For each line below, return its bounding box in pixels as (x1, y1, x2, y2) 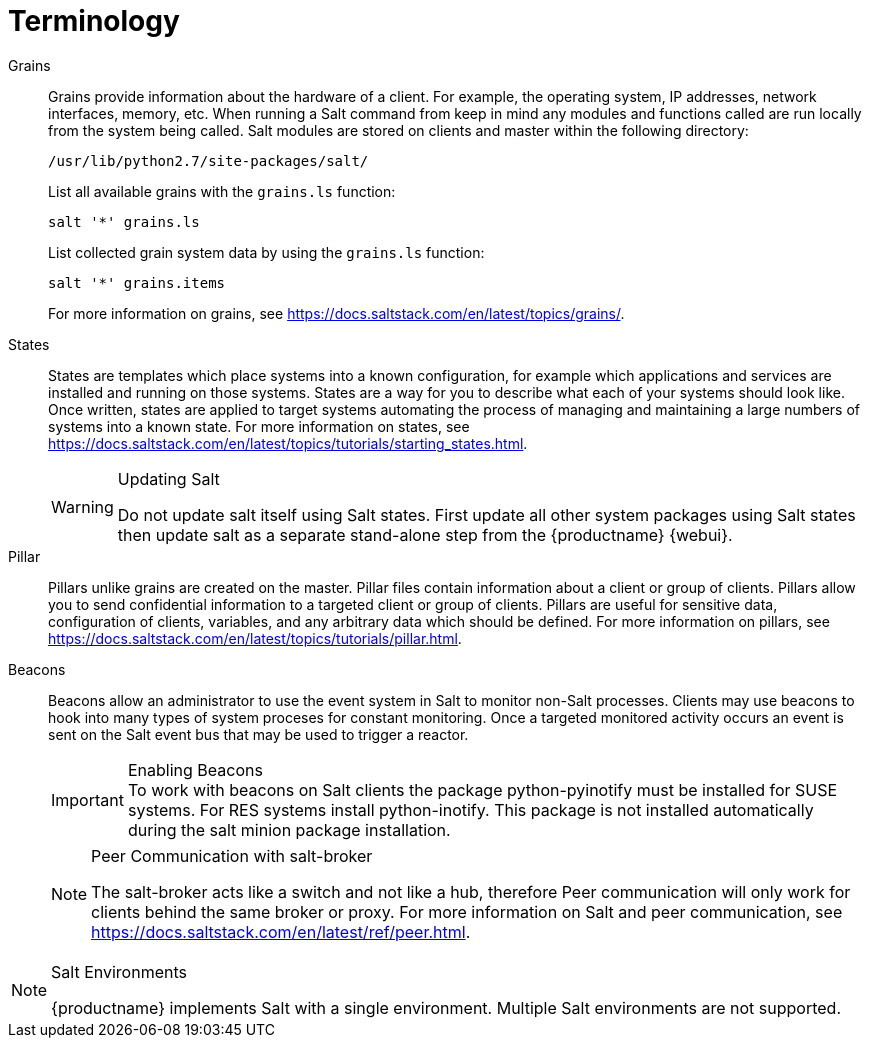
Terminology (8, 4, 180, 38)
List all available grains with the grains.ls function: (48, 182, 396, 200)
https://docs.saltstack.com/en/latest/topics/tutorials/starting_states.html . (48, 434, 528, 452)
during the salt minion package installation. (127, 819, 451, 840)
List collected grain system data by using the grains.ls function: (48, 243, 485, 261)
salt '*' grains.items (48, 274, 226, 291)
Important (51, 789, 124, 810)
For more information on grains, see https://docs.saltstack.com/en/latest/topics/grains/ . (48, 304, 625, 322)
